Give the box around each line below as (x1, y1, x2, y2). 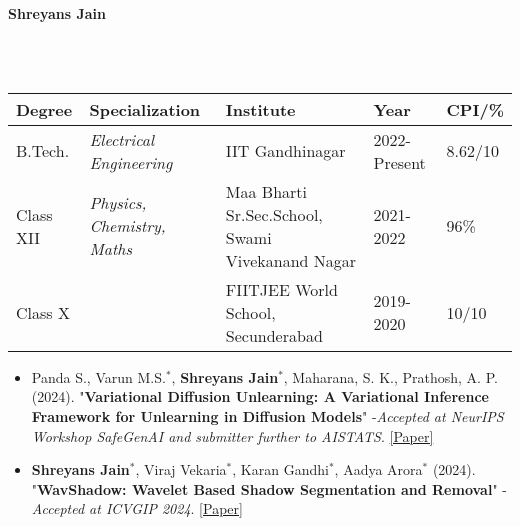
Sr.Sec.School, (225, 202, 323, 226)
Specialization (89, 97, 201, 121)
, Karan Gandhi (232, 459, 329, 480)
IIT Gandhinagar (225, 139, 346, 163)
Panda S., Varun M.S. (31, 366, 166, 387)
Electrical (89, 127, 155, 151)
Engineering (89, 150, 173, 174)
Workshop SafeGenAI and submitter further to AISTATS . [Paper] (31, 425, 434, 446)
